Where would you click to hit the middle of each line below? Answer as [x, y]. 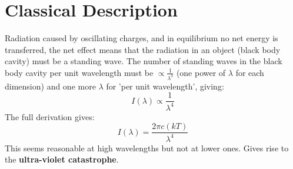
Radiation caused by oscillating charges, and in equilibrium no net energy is [141, 38]
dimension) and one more [50, 86]
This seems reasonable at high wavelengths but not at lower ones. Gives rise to [147, 148]
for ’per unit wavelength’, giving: [165, 86]
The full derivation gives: [50, 116]
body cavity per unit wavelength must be [79, 72]
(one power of [201, 72]
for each [250, 72]
